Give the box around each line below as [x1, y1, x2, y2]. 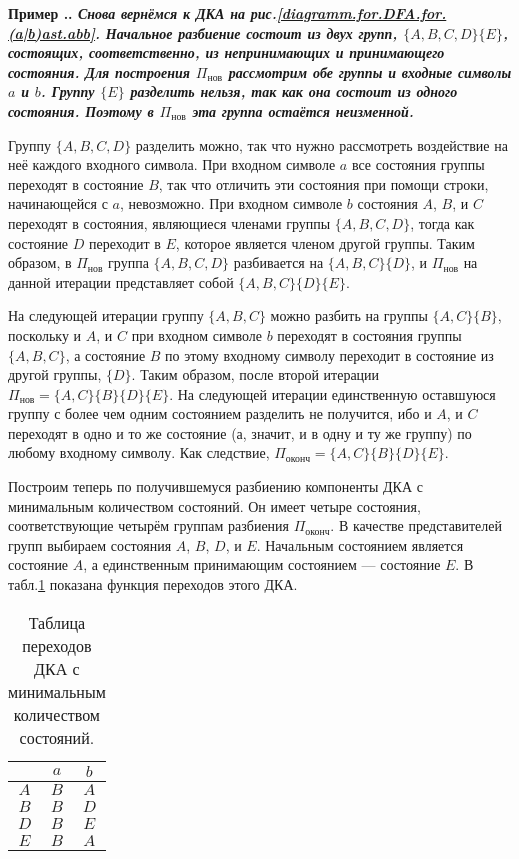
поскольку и [8, 324, 82, 345]
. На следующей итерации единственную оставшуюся [169, 383, 496, 404]
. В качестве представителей [330, 515, 502, 536]
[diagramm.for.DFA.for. [276, 3, 447, 23]
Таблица [28, 610, 86, 634]
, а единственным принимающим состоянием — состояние [83, 554, 441, 575]
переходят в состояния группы [277, 324, 462, 345]
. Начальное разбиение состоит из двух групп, [95, 22, 398, 43]
